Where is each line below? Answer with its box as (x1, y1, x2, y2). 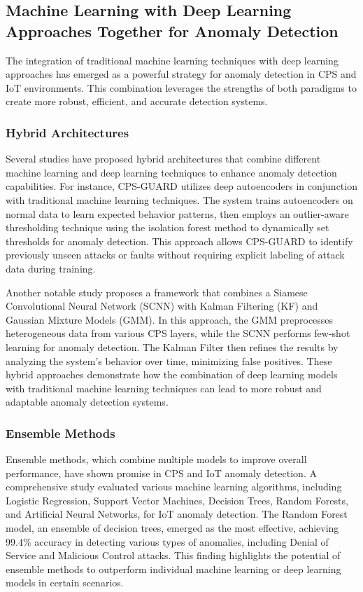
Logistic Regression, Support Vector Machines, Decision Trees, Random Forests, (6, 493, 348, 507)
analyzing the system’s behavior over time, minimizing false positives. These (6, 353, 332, 368)
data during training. (6, 261, 96, 275)
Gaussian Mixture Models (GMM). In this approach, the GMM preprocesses (6, 312, 334, 326)
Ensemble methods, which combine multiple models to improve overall (6, 452, 307, 467)
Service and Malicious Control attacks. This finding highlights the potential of (6, 548, 341, 563)
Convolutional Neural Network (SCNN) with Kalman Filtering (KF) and (6, 298, 318, 313)
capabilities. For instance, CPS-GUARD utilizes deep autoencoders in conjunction (6, 179, 357, 193)
